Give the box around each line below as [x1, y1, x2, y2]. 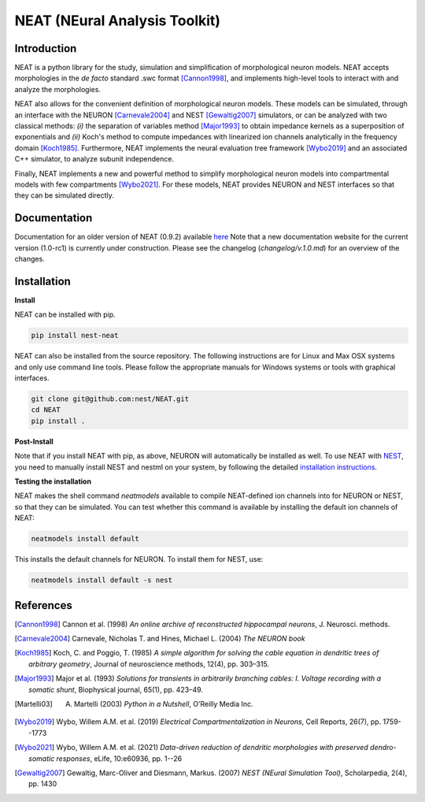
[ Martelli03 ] [14, 699, 53, 708]
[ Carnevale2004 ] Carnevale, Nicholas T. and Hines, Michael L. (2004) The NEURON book [14, 634, 306, 644]
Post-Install [14, 436, 54, 446]
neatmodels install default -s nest [31, 576, 173, 585]
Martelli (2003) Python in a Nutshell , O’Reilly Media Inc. [73, 699, 253, 708]
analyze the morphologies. [14, 84, 102, 94]
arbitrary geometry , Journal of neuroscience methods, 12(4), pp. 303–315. [28, 659, 270, 669]
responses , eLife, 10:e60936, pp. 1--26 [56, 753, 183, 763]
